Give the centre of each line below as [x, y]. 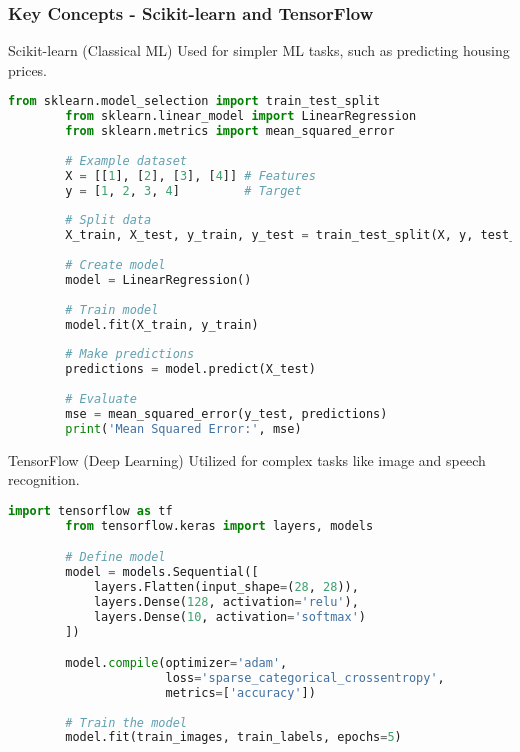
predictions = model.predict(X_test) [190, 369]
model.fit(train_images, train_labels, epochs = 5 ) [233, 737]
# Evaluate [101, 398]
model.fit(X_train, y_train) [162, 324]
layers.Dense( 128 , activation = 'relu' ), [226, 601]
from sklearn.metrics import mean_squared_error [230, 131]
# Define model [115, 557]
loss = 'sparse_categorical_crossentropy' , [305, 677]
